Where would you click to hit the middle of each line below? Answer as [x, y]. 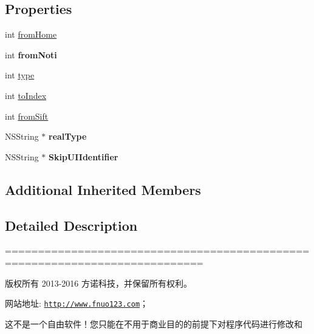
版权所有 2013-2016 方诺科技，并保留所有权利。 [98, 283]
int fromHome [31, 34]
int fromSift [27, 116]
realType [68, 136]
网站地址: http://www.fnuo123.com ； [77, 303]
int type [20, 75]
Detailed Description [71, 225]
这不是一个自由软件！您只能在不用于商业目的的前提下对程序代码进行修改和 [154, 323]
